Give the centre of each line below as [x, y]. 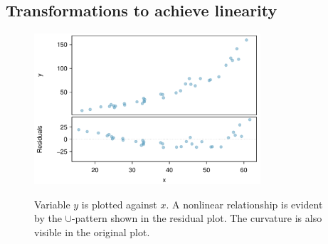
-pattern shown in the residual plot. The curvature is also [197, 218]
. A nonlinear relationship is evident [244, 204]
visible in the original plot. [92, 232]
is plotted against [119, 204]
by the [48, 218]
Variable [52, 204]
